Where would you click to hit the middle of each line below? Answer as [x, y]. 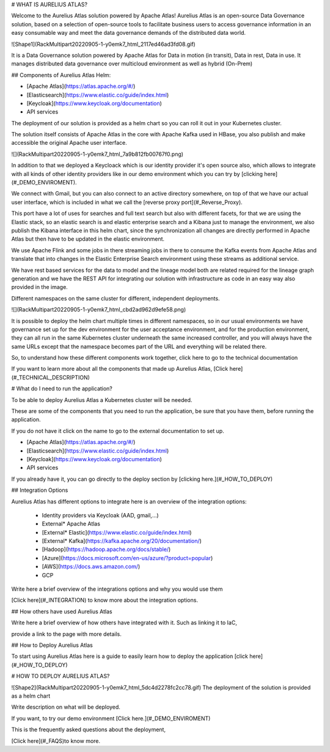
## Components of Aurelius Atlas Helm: [61, 75]
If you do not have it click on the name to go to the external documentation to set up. [118, 431]
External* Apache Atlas [71, 524]
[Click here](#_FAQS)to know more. [56, 741]
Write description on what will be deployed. [66, 707]
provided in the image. [40, 287]
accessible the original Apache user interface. [69, 143]
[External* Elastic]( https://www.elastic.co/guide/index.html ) [117, 532]
